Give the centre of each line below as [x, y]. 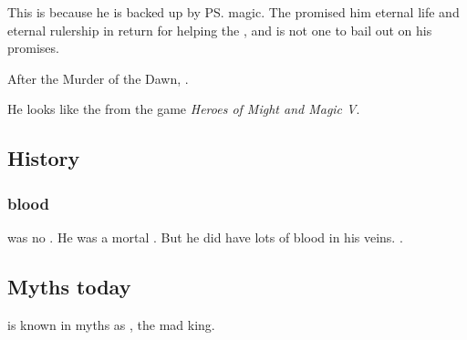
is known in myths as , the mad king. [111, 324]
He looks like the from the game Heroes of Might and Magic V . [184, 109]
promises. [33, 48]
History [44, 158]
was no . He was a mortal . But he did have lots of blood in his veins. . [205, 237]
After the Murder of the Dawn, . [98, 78]
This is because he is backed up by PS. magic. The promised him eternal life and [233, 12]
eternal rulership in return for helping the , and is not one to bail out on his [220, 30]
